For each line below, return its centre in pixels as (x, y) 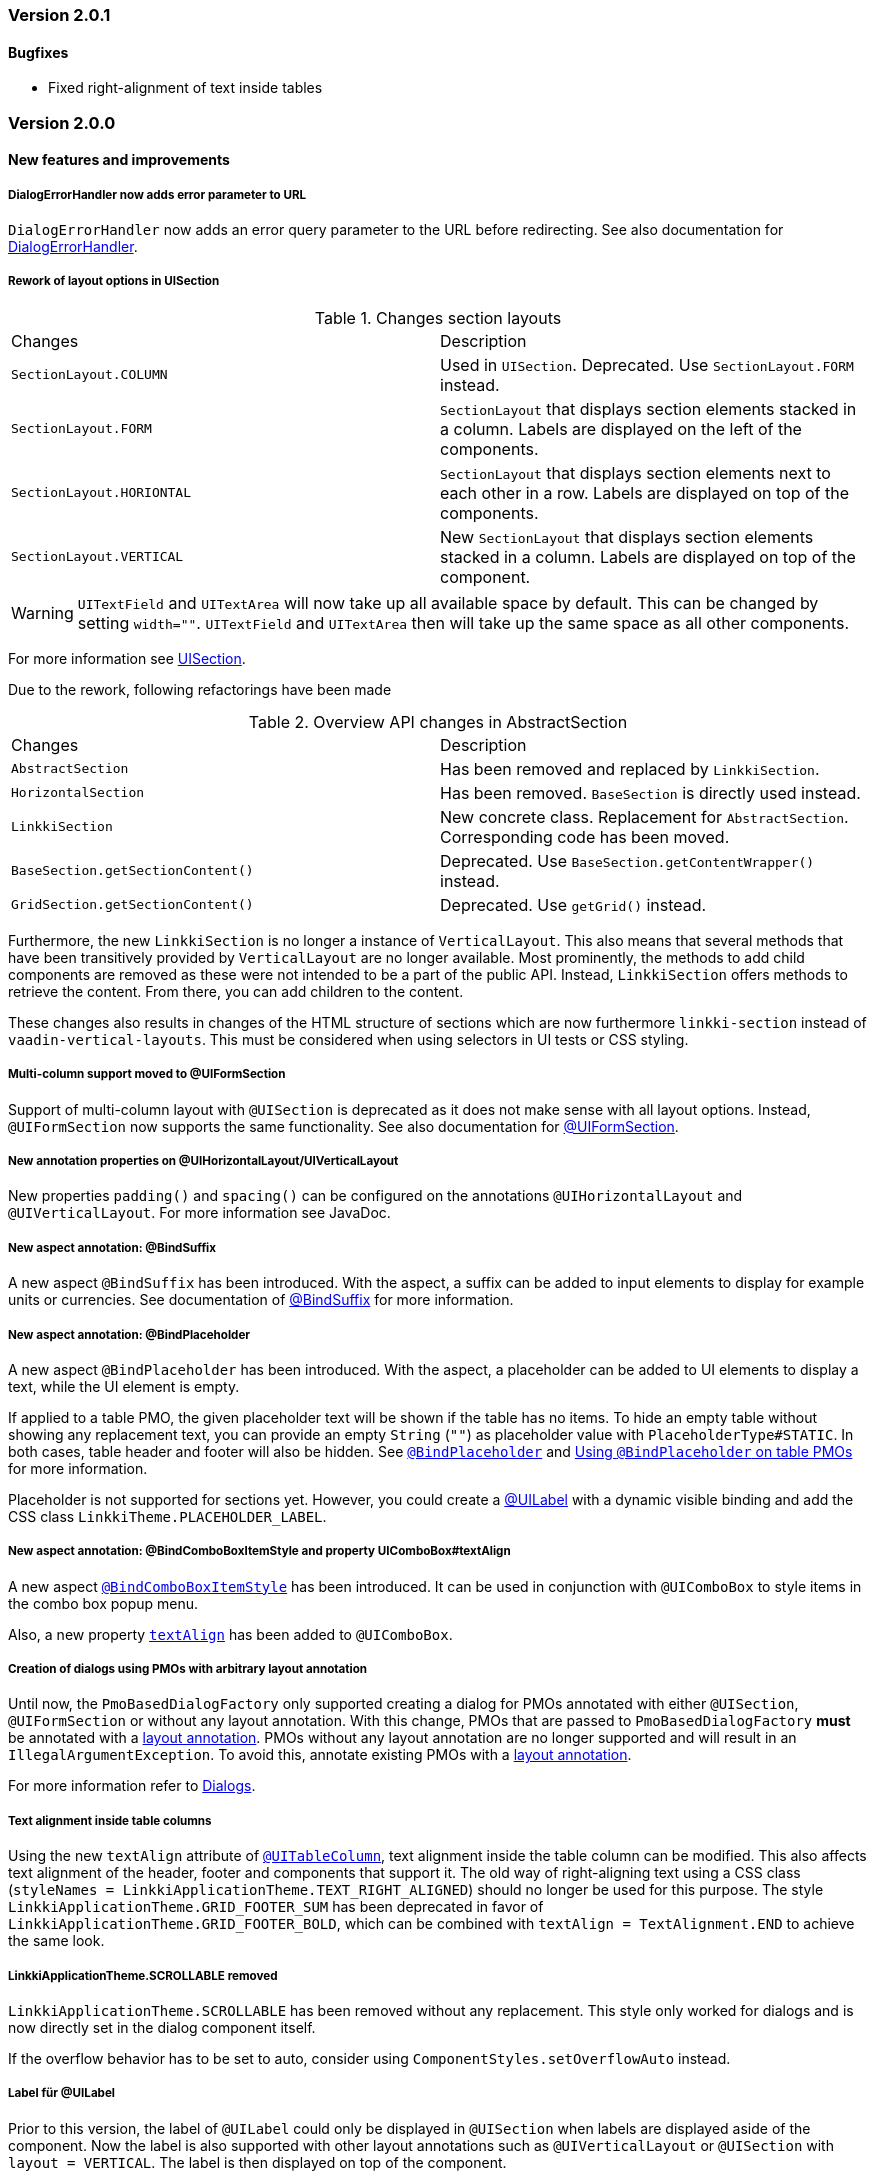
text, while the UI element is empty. (124, 1386)
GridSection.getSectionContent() (132, 905)
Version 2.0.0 (62, 122)
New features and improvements (119, 160)
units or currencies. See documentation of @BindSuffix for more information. (261, 1300)
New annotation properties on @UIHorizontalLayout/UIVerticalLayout (203, 1160)
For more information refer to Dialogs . (132, 1786)
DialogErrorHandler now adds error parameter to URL (157, 194)
